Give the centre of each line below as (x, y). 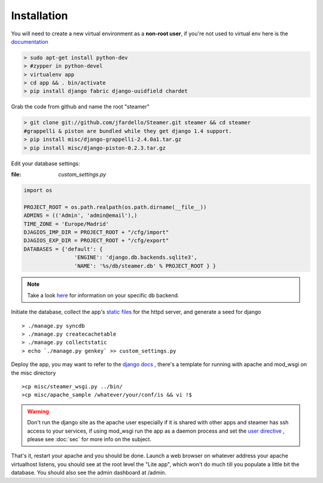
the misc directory (33, 373)
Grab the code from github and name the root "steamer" (80, 107)
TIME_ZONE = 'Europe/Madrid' (66, 224)
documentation (30, 41)
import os (38, 190)
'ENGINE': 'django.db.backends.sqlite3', (135, 257)
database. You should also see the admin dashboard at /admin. (89, 473)
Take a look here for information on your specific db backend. (103, 295)
